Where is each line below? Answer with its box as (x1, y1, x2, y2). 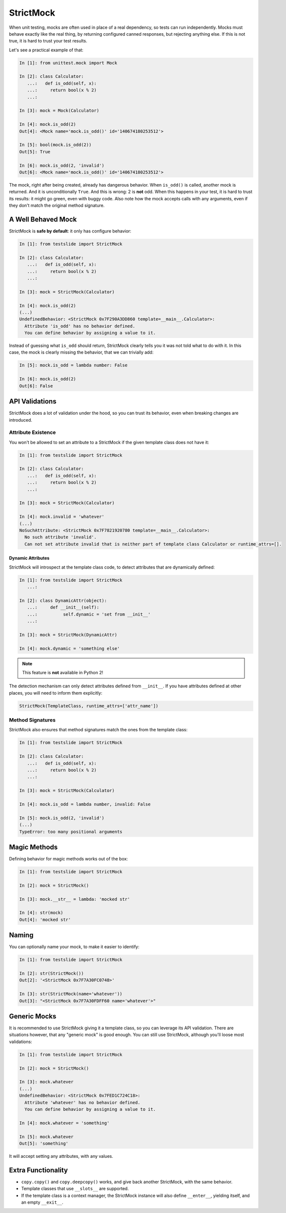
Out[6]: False (19, 383, 53, 388)
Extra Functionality (9, 1166, 68, 1174)
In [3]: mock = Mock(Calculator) (19, 108, 100, 113)
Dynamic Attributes (9, 555, 50, 561)
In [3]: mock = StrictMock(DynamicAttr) (19, 632, 117, 638)
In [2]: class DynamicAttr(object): (19, 597, 107, 603)
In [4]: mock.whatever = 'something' (19, 1120, 110, 1126)
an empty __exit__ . (21, 1199, 63, 1205)
